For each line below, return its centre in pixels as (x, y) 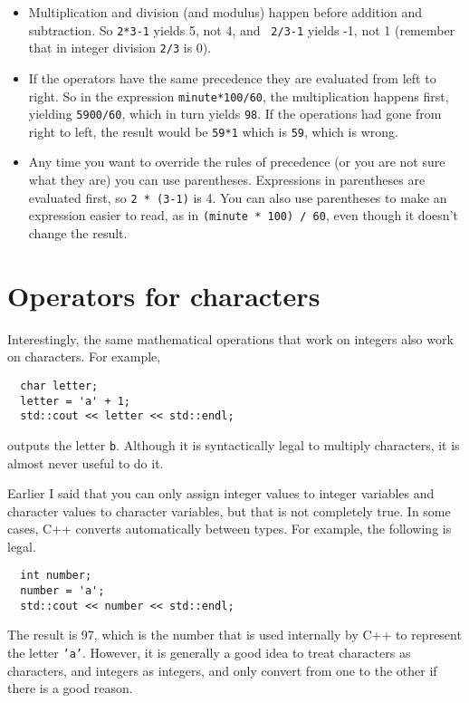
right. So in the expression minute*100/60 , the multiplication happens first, (239, 96)
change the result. (78, 232)
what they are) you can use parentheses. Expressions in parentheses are (227, 180)
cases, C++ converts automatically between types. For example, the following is (230, 529)
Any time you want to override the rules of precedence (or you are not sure (237, 162)
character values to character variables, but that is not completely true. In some (229, 510)
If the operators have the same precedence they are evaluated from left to (232, 77)
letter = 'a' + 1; (76, 401)
